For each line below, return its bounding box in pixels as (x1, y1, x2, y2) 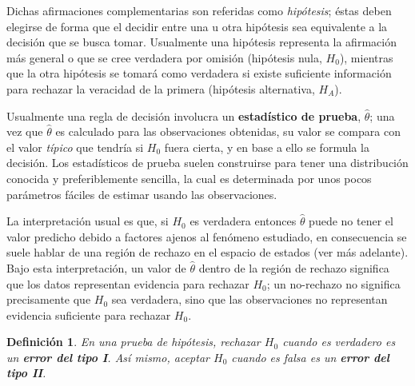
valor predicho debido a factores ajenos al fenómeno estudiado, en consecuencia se (6, 228, 407, 245)
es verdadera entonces (190, 213, 297, 229)
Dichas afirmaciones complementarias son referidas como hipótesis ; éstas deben (6, 2, 392, 18)
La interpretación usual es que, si (6, 213, 169, 229)
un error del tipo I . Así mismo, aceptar (6, 348, 209, 365)
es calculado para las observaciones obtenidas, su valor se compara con (55, 123, 401, 140)
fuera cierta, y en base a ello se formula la (164, 138, 369, 155)
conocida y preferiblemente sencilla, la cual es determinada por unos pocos (6, 169, 372, 186)
